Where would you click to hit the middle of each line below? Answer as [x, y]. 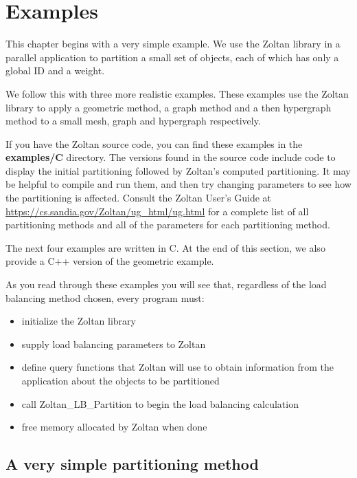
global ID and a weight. [55, 70]
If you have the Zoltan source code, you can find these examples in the [154, 143]
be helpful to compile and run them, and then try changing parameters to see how [178, 184]
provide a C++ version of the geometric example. [110, 261]
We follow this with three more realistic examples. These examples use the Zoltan [177, 93]
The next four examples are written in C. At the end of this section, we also [165, 247]
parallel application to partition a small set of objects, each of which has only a [172, 57]
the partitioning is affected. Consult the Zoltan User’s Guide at [139, 198]
